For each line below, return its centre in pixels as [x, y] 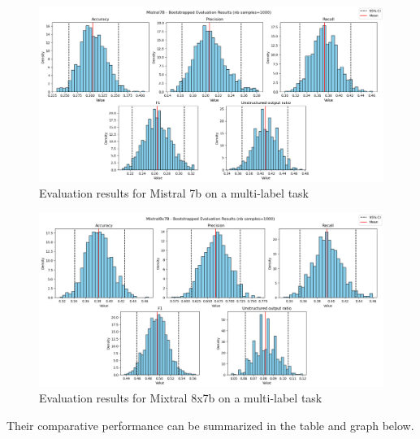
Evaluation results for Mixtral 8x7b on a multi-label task [181, 398]
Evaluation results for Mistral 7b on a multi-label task [174, 193]
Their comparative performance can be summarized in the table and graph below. [210, 425]
